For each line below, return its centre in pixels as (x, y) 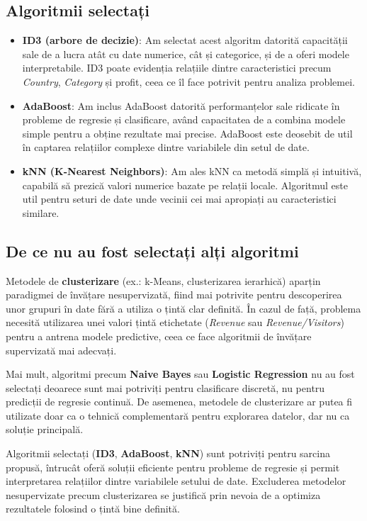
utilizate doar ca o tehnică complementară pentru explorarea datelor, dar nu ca (178, 415)
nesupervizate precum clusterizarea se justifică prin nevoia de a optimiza (163, 494)
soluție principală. (45, 429)
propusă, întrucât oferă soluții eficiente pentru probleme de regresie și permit (173, 467)
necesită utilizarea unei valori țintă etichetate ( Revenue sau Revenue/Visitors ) (175, 322)
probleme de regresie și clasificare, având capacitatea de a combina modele (184, 119)
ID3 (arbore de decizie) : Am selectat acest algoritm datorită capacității (185, 40)
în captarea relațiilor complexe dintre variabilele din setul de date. (166, 147)
